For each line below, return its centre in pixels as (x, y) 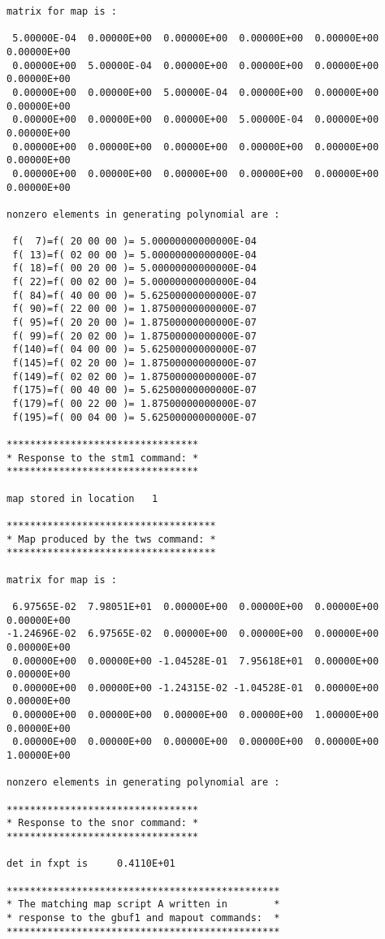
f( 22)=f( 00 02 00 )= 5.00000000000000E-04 (134, 282)
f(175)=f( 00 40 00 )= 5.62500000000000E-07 (134, 390)
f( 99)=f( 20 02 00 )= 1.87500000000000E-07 (134, 336)
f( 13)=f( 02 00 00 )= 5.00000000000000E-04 (134, 255)
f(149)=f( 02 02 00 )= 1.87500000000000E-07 (134, 376)
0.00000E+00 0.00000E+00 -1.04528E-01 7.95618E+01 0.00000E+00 (196, 661)
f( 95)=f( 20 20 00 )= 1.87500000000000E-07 (134, 323)
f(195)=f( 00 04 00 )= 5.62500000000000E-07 (134, 417)
